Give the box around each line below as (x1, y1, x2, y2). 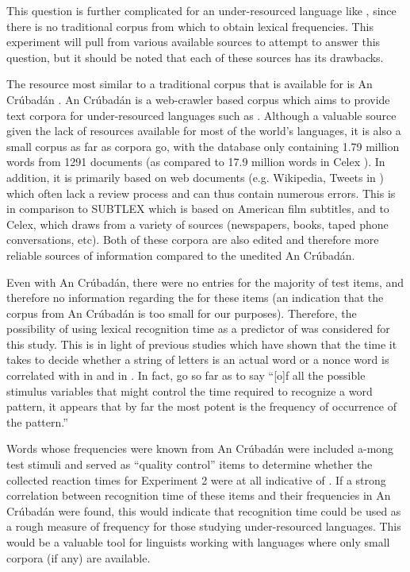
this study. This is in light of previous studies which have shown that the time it (6, 335, 397, 352)
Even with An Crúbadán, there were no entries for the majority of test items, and (6, 273, 404, 290)
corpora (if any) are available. (6, 549, 151, 566)
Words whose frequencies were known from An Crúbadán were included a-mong (6, 440, 394, 457)
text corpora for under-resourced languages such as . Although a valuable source (6, 106, 397, 123)
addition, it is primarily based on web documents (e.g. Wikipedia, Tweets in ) (6, 168, 385, 185)
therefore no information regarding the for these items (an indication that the (6, 289, 384, 306)
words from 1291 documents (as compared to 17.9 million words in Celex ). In (6, 153, 385, 170)
